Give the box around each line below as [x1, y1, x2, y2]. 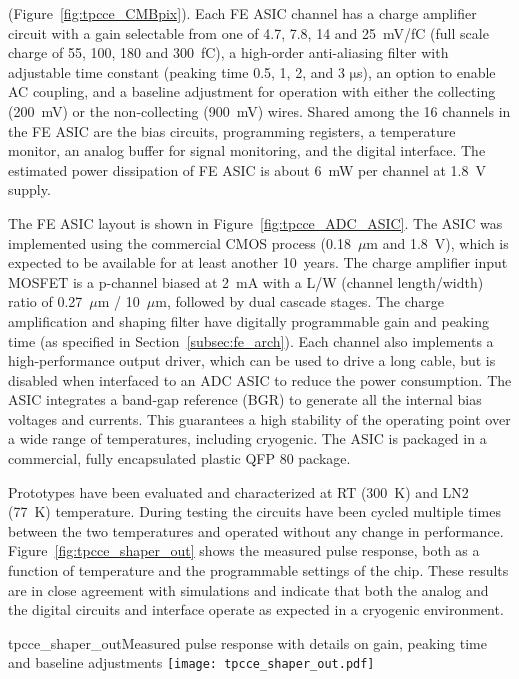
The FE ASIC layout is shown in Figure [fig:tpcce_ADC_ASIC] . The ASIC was [8, 212, 503, 233]
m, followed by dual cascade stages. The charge [155, 291, 445, 312]
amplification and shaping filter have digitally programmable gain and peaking [8, 310, 489, 331]
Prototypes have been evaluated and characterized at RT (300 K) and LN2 [8, 481, 469, 502]
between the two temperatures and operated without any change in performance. [8, 520, 504, 541]
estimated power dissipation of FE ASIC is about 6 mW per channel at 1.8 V [8, 159, 486, 180]
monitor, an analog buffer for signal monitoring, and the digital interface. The [8, 140, 486, 161]
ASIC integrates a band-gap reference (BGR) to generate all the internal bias [8, 389, 482, 410]
